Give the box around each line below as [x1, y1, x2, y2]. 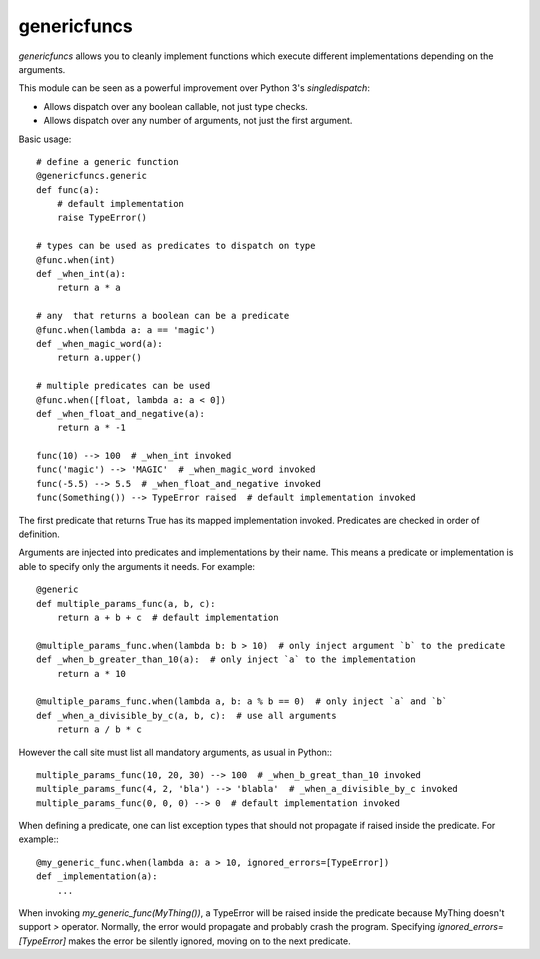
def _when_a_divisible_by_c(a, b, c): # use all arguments [36, 710, 337, 721]
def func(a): [36, 184, 100, 195]
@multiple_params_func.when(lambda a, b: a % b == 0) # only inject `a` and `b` [36, 696, 448, 707]
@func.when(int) [36, 254, 116, 265]
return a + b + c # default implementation [56, 612, 279, 623]
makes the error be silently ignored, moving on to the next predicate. [68, 935, 351, 947]
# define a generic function [36, 156, 179, 167]
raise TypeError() [56, 212, 148, 224]
